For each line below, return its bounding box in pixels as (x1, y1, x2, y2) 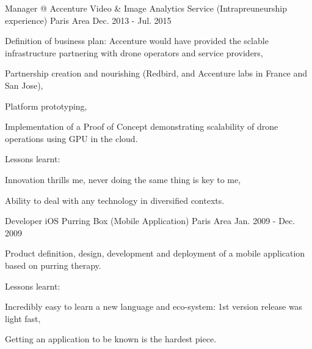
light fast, (5, 312, 41, 325)
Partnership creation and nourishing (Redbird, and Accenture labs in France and (5, 67, 308, 80)
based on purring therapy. (5, 258, 101, 271)
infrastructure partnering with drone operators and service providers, (5, 46, 263, 59)
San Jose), (5, 78, 43, 91)
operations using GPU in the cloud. (5, 132, 138, 144)
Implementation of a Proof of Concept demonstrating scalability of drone (5, 120, 278, 133)
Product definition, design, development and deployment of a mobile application (5, 247, 305, 260)
